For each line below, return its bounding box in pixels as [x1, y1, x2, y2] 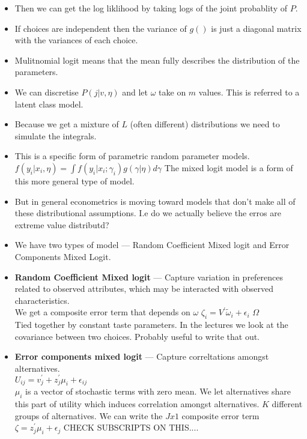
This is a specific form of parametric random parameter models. [14, 150, 250, 162]
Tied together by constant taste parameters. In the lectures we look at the [14, 318, 288, 331]
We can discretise [14, 85, 79, 98]
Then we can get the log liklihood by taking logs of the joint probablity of [14, 2, 288, 14]
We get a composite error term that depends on [14, 306, 190, 318]
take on [159, 85, 186, 98]
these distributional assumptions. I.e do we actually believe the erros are [14, 207, 281, 219]
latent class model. [14, 97, 84, 110]
